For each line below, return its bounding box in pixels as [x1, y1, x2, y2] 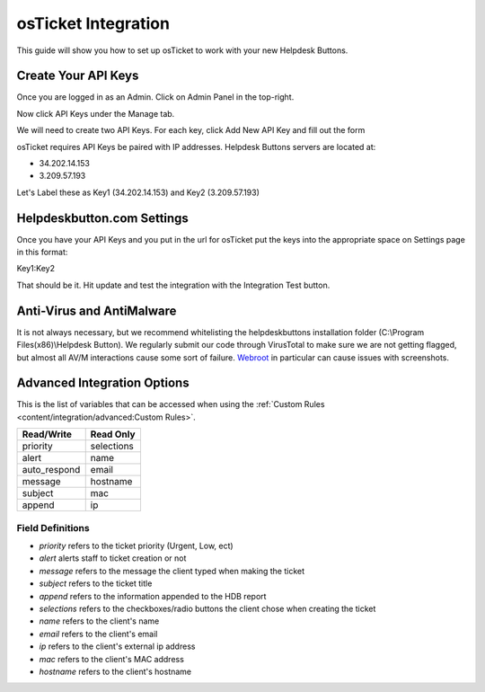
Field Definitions [16, 521, 90, 534]
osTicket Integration [16, 13, 171, 33]
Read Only [90, 428, 136, 440]
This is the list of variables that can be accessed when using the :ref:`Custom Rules [16, 399, 325, 410]
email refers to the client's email [39, 628, 158, 639]
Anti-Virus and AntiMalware [16, 303, 177, 318]
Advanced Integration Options [16, 376, 190, 391]
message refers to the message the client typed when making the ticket [39, 565, 305, 576]
